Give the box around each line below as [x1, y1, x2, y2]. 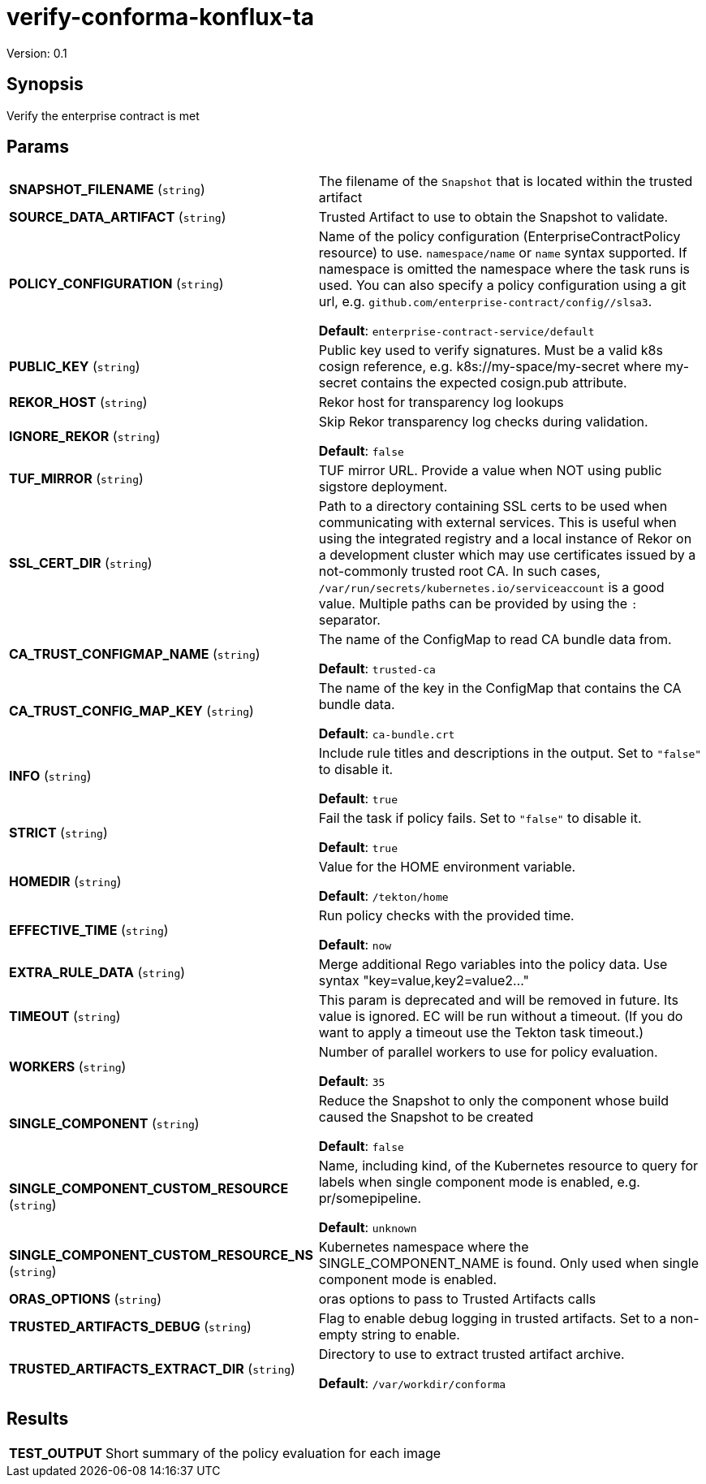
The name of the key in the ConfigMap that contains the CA [318, 680, 682, 697]
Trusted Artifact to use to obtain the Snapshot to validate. [318, 209, 669, 226]
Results [6, 1408, 69, 1429]
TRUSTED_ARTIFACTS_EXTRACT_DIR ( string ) [9, 1361, 295, 1378]
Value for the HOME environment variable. [318, 859, 576, 876]
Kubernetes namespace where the [318, 1239, 529, 1256]
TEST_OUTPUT [9, 1445, 102, 1462]
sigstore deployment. [318, 478, 448, 495]
